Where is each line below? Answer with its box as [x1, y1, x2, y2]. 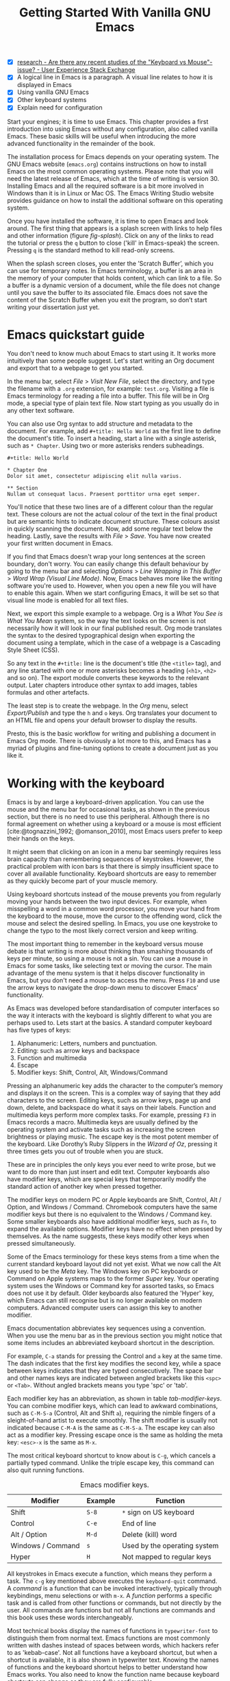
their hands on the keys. [7, 834, 75, 843]
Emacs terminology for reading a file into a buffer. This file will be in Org [7, 392, 209, 400]
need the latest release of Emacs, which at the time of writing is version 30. [7, 174, 220, 182]
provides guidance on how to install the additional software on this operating [7, 196, 223, 204]
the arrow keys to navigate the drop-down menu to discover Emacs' [7, 984, 199, 992]
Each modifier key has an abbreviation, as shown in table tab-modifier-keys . [7, 1394, 222, 1403]
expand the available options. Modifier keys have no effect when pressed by [7, 1225, 222, 1233]
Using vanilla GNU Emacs [16, 88, 89, 97]
